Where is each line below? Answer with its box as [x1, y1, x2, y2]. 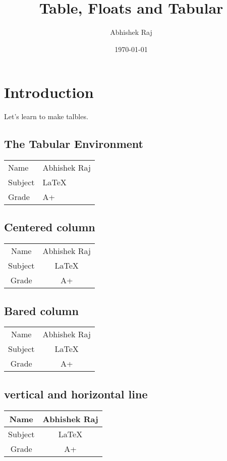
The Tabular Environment [4, 136, 143, 151]
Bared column [4, 302, 79, 318]
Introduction [4, 82, 94, 103]
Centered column [4, 219, 95, 235]
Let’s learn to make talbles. [4, 111, 88, 122]
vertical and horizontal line [4, 386, 148, 401]
